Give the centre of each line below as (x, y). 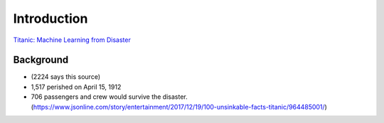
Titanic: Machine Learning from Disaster (72, 40)
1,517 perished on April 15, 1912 (76, 87)
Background (41, 60)
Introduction (50, 18)
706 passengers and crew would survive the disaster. (109, 97)
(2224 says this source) (66, 77)
